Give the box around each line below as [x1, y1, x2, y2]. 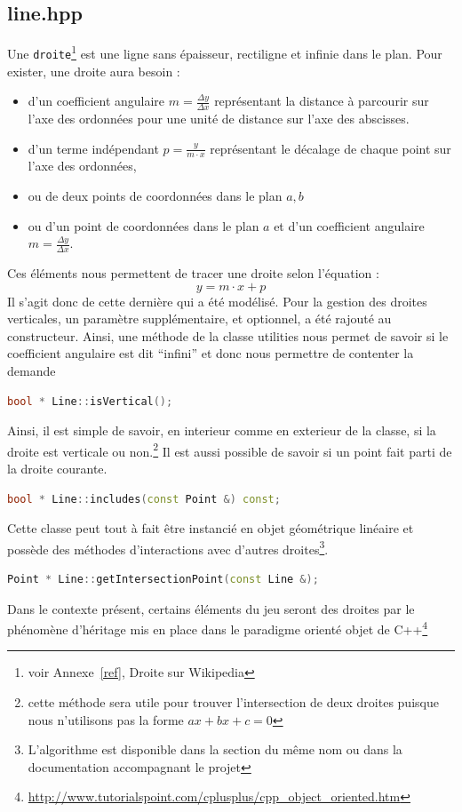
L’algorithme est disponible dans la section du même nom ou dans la [28, 740, 402, 759]
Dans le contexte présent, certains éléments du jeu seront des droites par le [7, 599, 415, 617]
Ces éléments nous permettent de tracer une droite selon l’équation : [7, 263, 379, 282]
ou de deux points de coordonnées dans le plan [28, 186, 283, 204]
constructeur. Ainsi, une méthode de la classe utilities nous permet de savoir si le [7, 326, 449, 345]
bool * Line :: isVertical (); [7, 394, 173, 408]
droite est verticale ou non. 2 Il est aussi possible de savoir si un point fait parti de [7, 439, 452, 460]
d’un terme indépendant [28, 139, 159, 157]
